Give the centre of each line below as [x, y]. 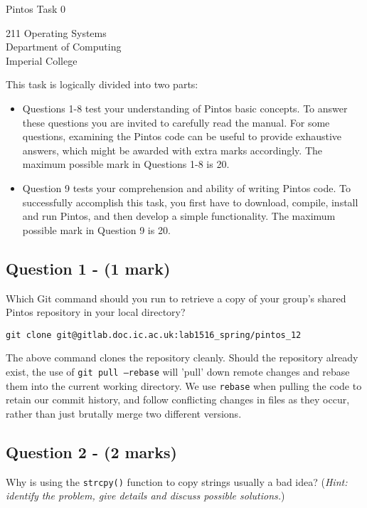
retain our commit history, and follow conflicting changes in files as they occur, [178, 399]
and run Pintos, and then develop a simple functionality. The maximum [179, 216]
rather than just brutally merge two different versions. [124, 413]
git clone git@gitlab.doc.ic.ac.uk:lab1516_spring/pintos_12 [154, 335]
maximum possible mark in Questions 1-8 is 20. [126, 164]
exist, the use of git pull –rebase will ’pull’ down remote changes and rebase [178, 371]
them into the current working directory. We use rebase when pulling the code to [184, 385]
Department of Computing [64, 47]
